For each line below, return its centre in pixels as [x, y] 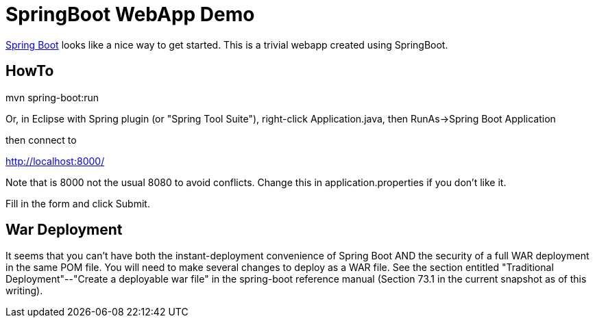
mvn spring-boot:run [52, 97]
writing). [24, 291]
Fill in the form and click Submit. [78, 203]
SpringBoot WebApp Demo [130, 14]
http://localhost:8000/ [55, 161]
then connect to [41, 140]
